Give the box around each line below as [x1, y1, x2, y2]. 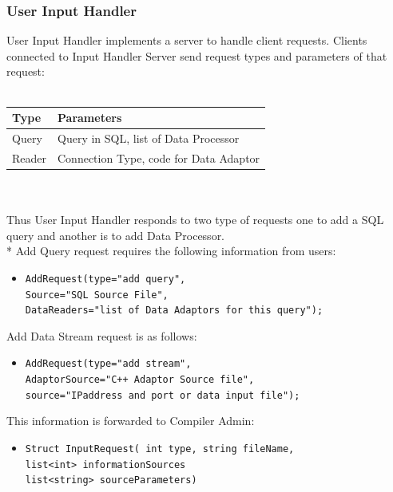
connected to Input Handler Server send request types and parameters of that [6, 47, 387, 64]
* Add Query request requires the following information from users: [6, 242, 336, 259]
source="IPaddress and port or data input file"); [25, 389, 300, 401]
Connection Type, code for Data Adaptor [58, 149, 260, 166]
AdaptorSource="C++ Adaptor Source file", [25, 374, 255, 386]
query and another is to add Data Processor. [6, 226, 225, 243]
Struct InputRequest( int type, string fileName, [25, 443, 295, 455]
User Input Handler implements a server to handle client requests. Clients [6, 32, 367, 49]
